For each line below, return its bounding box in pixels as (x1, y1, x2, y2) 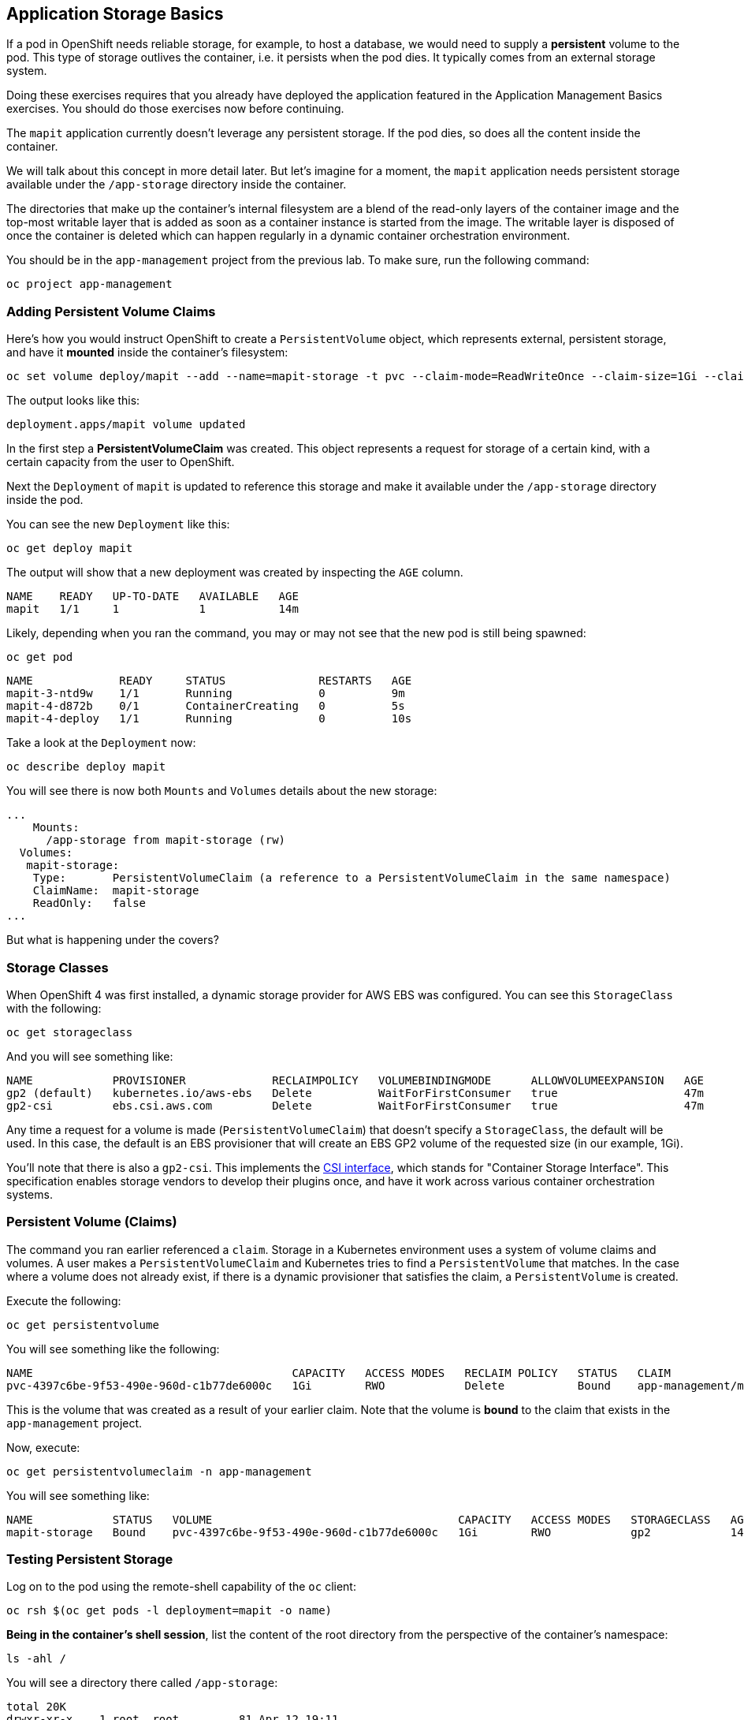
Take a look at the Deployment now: (6, 736, 196, 750)
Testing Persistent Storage (6, 1551, 173, 1568)
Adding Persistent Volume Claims (6, 303, 216, 319)
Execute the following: (6, 1293, 121, 1308)
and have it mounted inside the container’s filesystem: (6, 345, 288, 360)
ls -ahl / (6, 1652, 66, 1666)
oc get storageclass (6, 1025, 133, 1039)
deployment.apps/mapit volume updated (6, 418, 246, 431)
